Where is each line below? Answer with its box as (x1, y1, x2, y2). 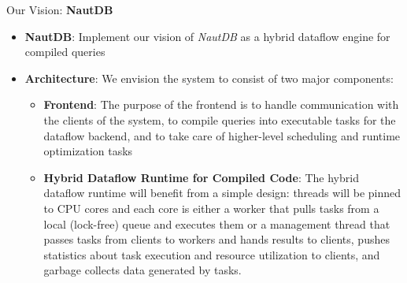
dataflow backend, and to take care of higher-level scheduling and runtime (43, 127, 401, 143)
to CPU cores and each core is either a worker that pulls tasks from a (43, 199, 379, 216)
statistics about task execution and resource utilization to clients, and (43, 246, 380, 263)
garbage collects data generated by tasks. (43, 262, 242, 278)
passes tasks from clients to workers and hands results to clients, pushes (43, 231, 390, 248)
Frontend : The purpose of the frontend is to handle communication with (43, 96, 399, 113)
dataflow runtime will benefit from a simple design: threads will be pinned (43, 184, 401, 201)
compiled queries (24, 43, 105, 60)
